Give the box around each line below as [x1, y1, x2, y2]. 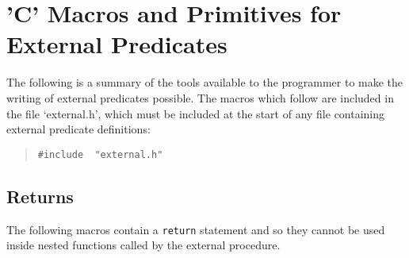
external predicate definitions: [6, 121, 151, 137]
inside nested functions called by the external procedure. [6, 237, 281, 253]
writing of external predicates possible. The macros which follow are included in [6, 89, 394, 106]
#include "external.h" [37, 148, 163, 160]
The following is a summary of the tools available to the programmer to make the [6, 74, 403, 90]
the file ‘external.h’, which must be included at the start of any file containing [6, 105, 385, 121]
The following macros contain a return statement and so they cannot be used [6, 221, 385, 237]
